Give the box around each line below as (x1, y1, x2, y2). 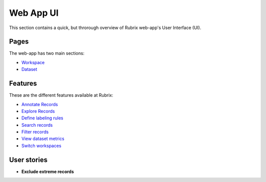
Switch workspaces (21, 143, 62, 148)
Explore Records (21, 108, 55, 114)
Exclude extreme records (21, 168, 74, 175)
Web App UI (9, 7, 59, 18)
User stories (9, 155, 48, 164)
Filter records (21, 129, 49, 135)
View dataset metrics (21, 136, 65, 142)
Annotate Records (21, 101, 59, 107)
